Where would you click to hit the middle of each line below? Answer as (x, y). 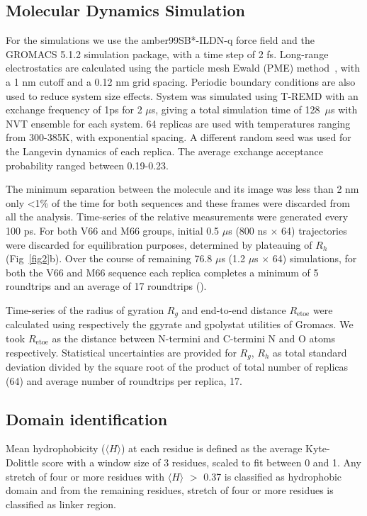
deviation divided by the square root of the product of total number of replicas (177, 366)
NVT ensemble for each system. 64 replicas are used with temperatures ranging (178, 123)
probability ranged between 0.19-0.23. (87, 165)
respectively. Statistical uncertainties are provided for (121, 352)
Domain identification (87, 419)
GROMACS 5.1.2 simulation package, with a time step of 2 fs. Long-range (167, 54)
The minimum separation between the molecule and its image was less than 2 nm (182, 189)
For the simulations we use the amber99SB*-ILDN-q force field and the (160, 40)
